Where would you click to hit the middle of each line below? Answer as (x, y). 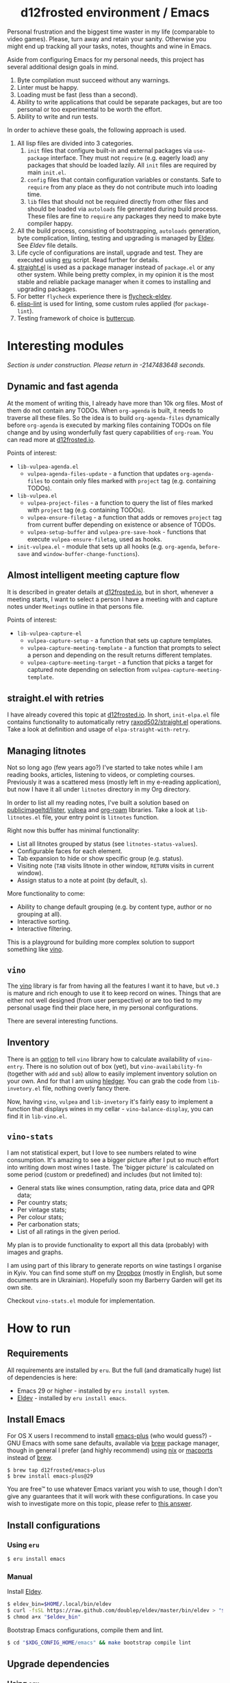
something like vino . (35, 949)
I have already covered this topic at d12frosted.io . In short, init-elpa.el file (114, 715)
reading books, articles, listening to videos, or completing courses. (101, 775)
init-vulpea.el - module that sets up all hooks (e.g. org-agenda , (107, 546)
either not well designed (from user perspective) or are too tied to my (104, 1000)
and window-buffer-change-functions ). (85, 553)
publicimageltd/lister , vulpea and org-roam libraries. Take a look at (101, 810)
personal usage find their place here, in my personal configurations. (103, 1008)
